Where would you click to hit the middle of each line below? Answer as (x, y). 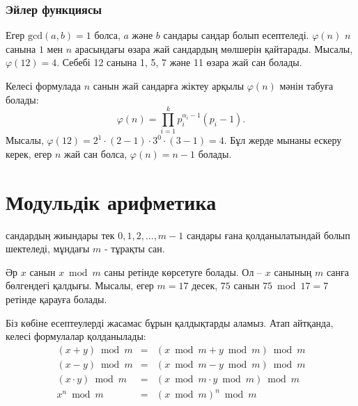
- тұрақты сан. (134, 249)
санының (293, 271)
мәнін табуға (306, 86)
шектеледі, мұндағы (48, 249)
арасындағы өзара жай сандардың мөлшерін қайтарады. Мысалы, (214, 48)
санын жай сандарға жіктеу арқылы (169, 86)
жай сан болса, (95, 153)
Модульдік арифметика (111, 201)
